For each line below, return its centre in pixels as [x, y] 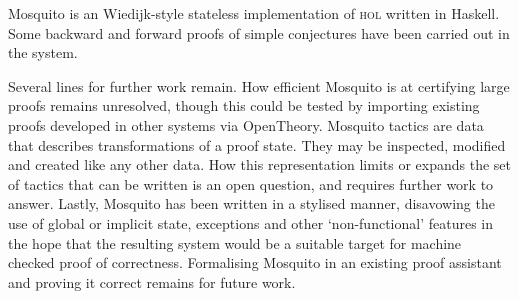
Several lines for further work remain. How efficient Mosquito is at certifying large [259, 85]
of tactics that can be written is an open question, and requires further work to [251, 183]
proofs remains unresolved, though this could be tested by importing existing [244, 105]
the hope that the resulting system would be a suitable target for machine [235, 242]
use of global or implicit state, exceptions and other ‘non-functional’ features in [251, 222]
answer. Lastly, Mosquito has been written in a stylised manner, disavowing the [251, 203]
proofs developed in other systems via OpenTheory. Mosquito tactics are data [246, 124]
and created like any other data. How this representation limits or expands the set [260, 164]
